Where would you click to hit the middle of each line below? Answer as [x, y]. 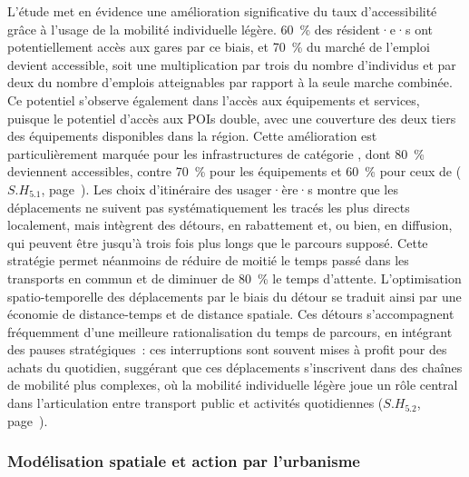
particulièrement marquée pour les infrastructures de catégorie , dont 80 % [216, 153]
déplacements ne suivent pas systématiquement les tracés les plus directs [209, 207]
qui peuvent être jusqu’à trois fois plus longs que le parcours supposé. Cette [218, 242]
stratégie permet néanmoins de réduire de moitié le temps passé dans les [208, 260]
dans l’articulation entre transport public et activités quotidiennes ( [195, 403]
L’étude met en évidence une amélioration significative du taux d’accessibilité [222, 11]
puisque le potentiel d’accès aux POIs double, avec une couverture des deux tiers [232, 118]
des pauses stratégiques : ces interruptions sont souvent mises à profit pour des [227, 349]
